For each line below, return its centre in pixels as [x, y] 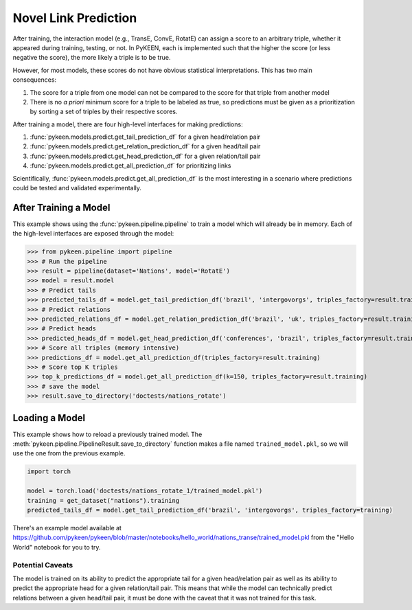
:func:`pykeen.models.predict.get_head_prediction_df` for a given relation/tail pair [145, 156]
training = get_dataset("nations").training [103, 500]
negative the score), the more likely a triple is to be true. [92, 58]
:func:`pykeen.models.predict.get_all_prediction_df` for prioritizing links [130, 166]
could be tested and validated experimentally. [77, 188]
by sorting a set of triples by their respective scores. [104, 112]
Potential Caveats [43, 565]
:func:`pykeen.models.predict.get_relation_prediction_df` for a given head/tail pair [145, 146]
